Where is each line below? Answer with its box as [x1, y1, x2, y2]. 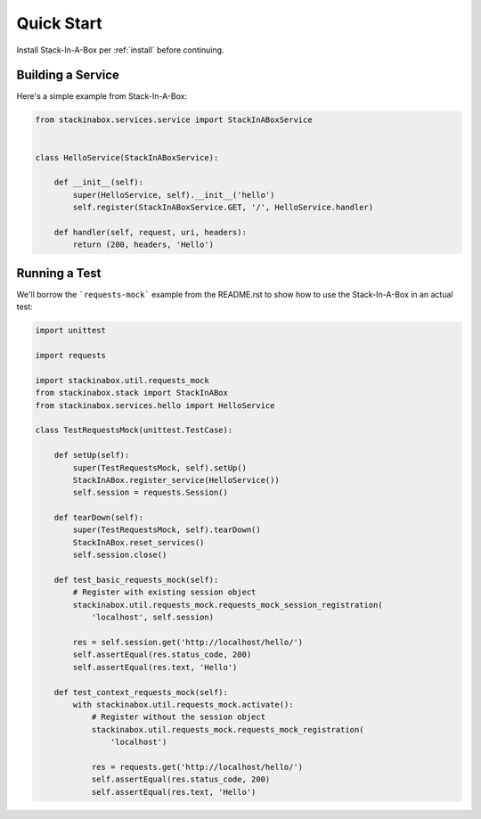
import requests [35, 350, 107, 360]
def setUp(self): [53, 450, 130, 461]
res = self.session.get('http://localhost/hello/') [72, 637, 304, 647]
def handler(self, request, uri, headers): [53, 227, 247, 237]
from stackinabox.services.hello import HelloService [35, 400, 275, 410]
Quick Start [16, 13, 102, 33]
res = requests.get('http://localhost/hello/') [91, 762, 304, 772]
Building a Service [16, 68, 120, 83]
